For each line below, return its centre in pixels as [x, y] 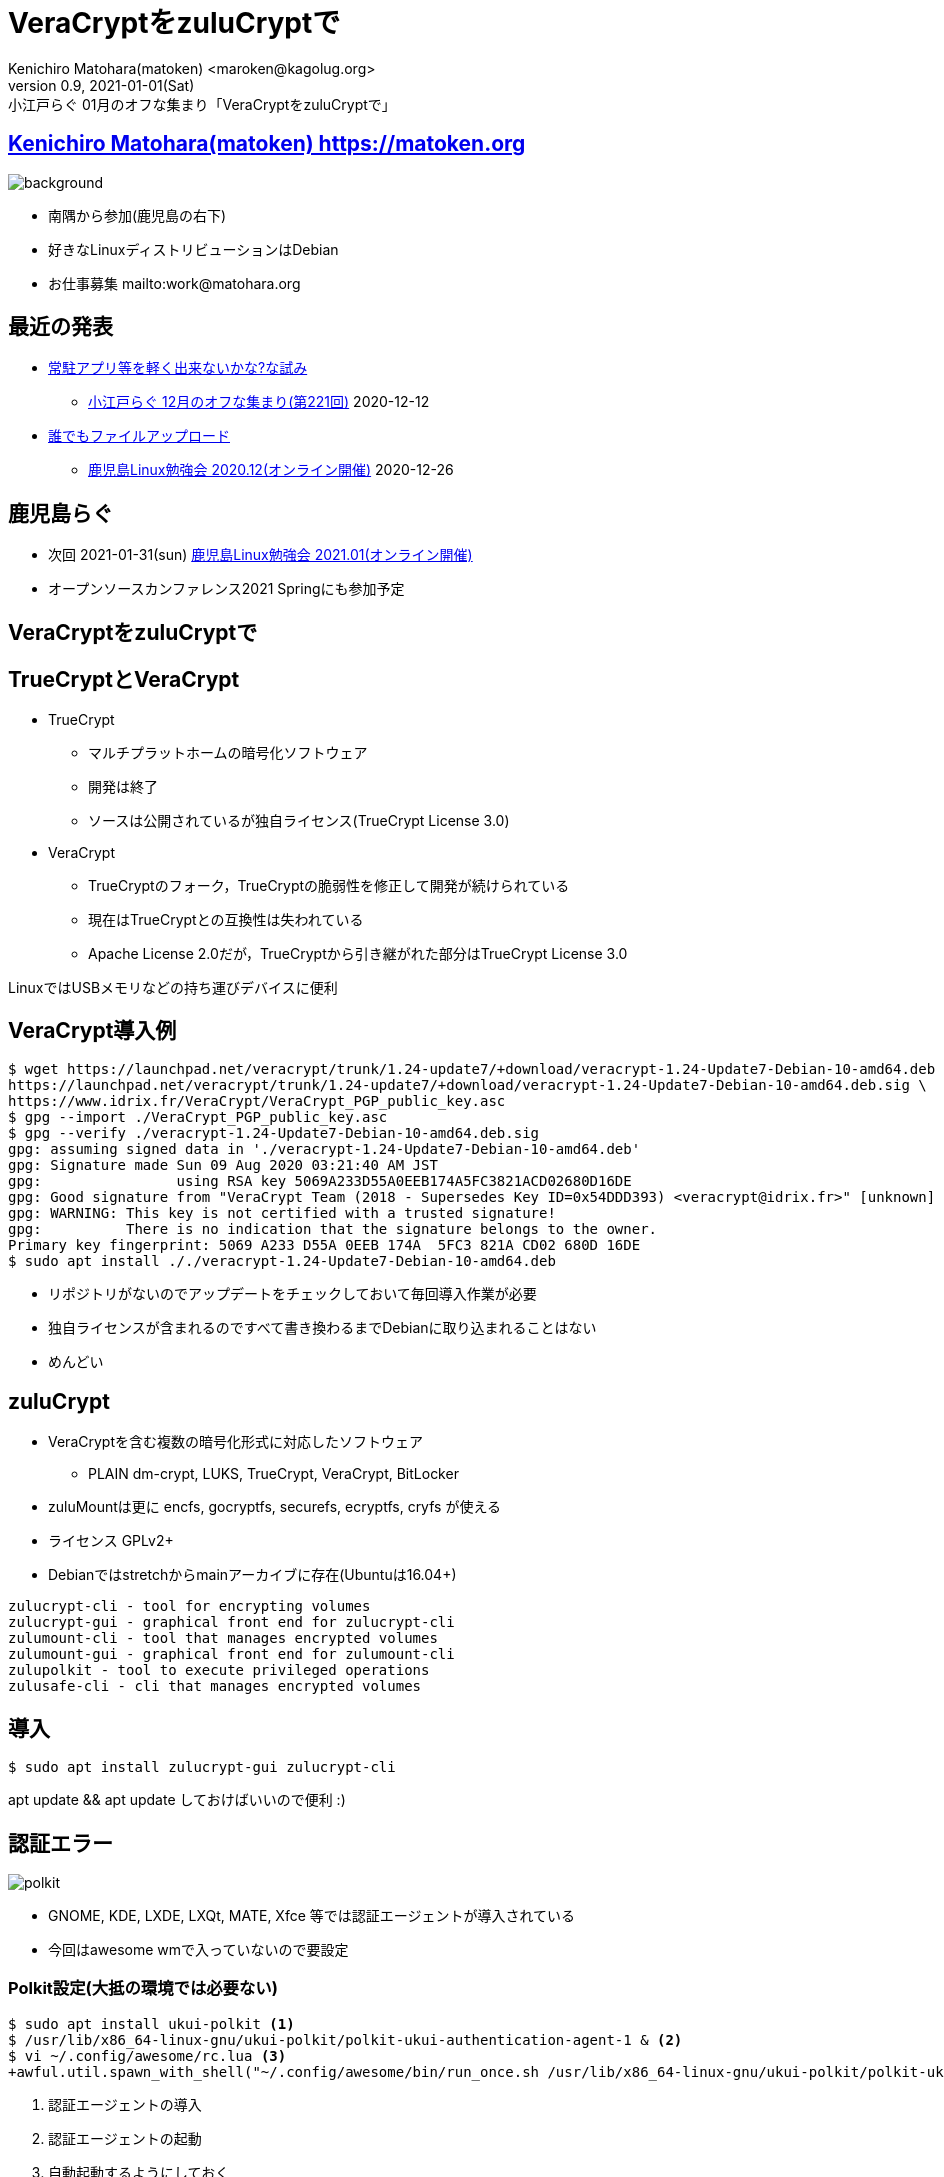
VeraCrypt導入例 [92, 1030]
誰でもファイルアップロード [139, 436]
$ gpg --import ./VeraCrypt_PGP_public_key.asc [198, 1117]
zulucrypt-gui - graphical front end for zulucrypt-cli [231, 1622]
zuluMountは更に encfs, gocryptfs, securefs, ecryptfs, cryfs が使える [274, 1507]
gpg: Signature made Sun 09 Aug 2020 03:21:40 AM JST [223, 1165]
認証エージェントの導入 [125, 2104]
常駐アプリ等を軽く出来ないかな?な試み [178, 368]
